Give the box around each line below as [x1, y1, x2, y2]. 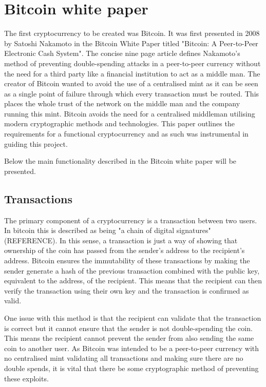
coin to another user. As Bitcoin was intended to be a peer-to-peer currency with [4, 342, 259, 353]
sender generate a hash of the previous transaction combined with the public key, [4, 265, 260, 276]
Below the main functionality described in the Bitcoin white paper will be [4, 156, 237, 166]
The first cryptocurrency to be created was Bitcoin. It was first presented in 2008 [4, 28, 260, 38]
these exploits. [4, 373, 49, 383]
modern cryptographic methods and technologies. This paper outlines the [4, 118, 235, 129]
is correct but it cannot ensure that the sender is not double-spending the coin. [4, 322, 253, 333]
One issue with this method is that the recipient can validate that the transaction [4, 312, 261, 323]
